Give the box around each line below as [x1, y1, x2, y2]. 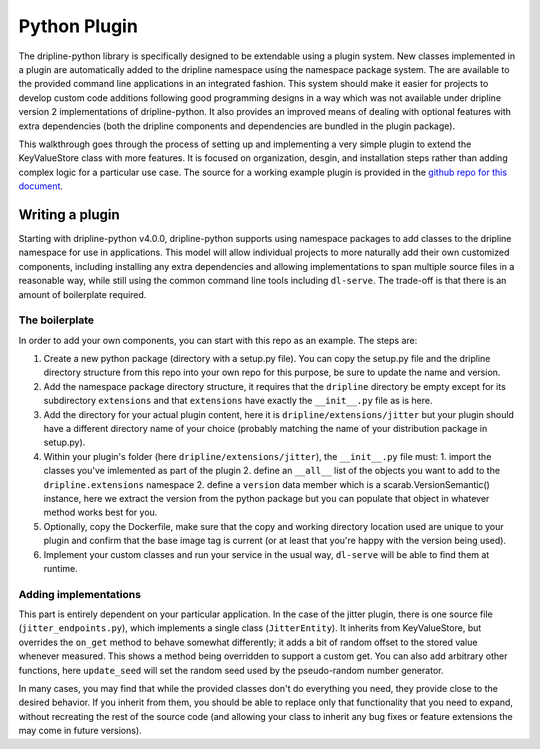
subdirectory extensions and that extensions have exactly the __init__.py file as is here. [43, 395, 433, 407]
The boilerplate [18, 313, 95, 327]
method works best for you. [43, 506, 158, 519]
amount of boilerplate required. [18, 288, 147, 300]
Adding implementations [18, 587, 142, 601]
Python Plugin [18, 15, 139, 37]
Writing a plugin [18, 206, 120, 223]
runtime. [43, 562, 79, 574]
